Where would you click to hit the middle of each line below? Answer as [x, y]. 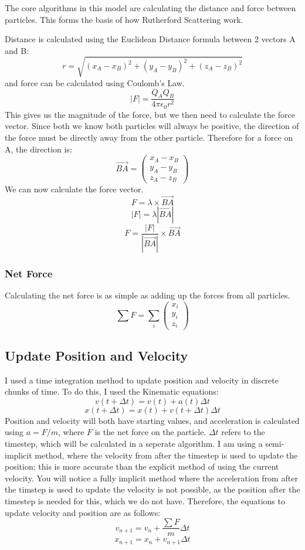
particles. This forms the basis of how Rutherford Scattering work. [124, 19]
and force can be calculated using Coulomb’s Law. [95, 82]
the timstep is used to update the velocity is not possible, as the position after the [152, 489]
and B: [17, 50]
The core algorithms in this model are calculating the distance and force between [150, 8]
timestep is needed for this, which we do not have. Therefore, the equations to [145, 501]
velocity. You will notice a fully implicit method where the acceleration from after [151, 478]
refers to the [243, 432]
